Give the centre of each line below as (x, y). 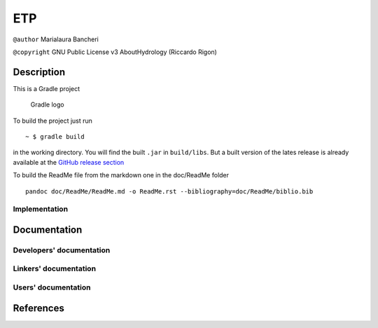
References (38, 308)
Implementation (41, 209)
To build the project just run (52, 121)
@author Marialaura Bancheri (56, 39)
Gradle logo (47, 104)
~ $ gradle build (55, 137)
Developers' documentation (62, 250)
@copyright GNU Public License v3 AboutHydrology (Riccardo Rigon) (115, 52)
